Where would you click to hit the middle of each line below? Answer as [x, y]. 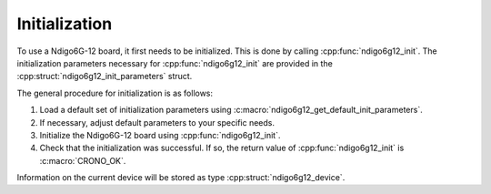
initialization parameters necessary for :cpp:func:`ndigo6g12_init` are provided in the [175, 63]
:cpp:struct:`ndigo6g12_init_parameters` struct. [105, 77]
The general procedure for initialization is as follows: [115, 93]
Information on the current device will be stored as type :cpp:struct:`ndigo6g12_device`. [181, 178]
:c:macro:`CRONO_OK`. [83, 160]
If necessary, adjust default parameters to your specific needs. [157, 122]
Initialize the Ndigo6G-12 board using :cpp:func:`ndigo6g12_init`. [160, 135]
